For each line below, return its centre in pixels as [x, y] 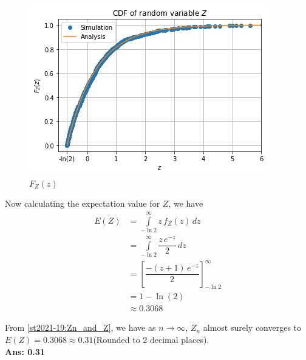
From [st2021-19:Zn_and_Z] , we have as [80, 327]
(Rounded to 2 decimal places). [151, 340]
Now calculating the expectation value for [83, 203]
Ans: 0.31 [25, 351]
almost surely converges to [252, 327]
